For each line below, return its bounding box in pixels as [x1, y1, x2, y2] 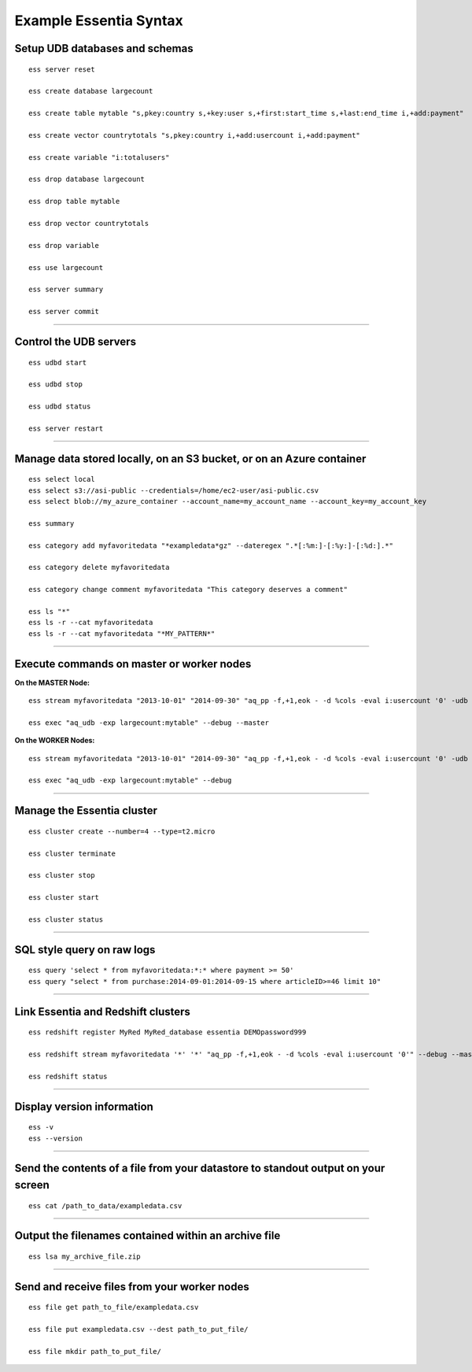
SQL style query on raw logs [14, 943, 156, 956]
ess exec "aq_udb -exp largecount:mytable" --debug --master [28, 718, 269, 727]
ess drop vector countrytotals [28, 219, 149, 228]
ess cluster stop [28, 871, 95, 880]
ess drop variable [28, 241, 100, 250]
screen [14, 1178, 50, 1192]
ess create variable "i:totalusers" [28, 153, 170, 161]
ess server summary [28, 285, 104, 294]
